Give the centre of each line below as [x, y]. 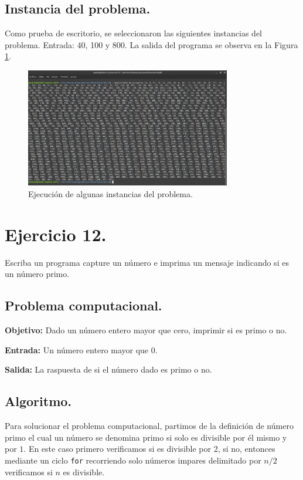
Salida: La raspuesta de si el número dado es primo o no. [108, 369]
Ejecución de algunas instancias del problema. [110, 194]
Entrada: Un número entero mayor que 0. [81, 349]
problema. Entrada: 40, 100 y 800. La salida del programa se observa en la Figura [151, 44]
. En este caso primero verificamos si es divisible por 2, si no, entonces [149, 449]
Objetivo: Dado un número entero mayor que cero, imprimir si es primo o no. [146, 330]
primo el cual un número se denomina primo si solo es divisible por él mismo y [146, 437]
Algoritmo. [38, 401]
